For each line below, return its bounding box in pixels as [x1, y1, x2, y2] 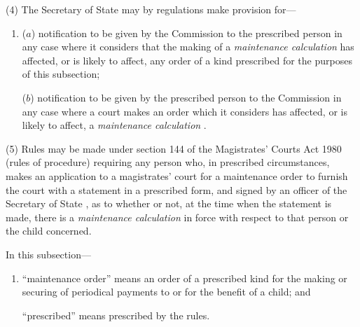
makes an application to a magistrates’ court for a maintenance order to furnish [6, 168, 348, 183]
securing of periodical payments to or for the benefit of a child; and [22, 284, 311, 299]
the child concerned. [6, 223, 92, 238]
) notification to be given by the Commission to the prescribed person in [31, 25, 342, 40]
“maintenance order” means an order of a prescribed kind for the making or [22, 270, 347, 285]
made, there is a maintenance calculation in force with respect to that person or [6, 209, 349, 224]
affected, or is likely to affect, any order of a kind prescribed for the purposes [22, 53, 352, 67]
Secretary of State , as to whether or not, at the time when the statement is [6, 196, 332, 211]
